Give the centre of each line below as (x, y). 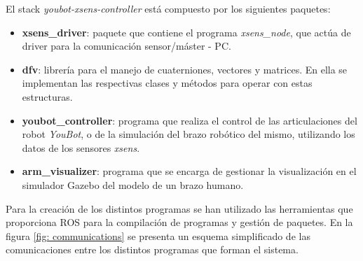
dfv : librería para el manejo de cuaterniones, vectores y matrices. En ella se (185, 69)
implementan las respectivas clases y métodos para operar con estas (167, 83)
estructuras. (47, 96)
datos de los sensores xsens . (81, 147)
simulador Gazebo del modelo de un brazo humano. (133, 184)
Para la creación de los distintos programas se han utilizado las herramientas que (179, 208)
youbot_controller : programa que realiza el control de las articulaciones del (190, 120)
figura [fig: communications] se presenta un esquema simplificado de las (158, 235)
